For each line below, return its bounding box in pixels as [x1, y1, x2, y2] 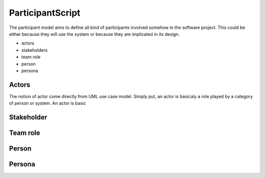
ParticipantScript [9, 7, 80, 18]
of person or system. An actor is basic [9, 101, 86, 106]
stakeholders [21, 47, 48, 53]
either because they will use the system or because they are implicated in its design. [9, 31, 180, 37]
